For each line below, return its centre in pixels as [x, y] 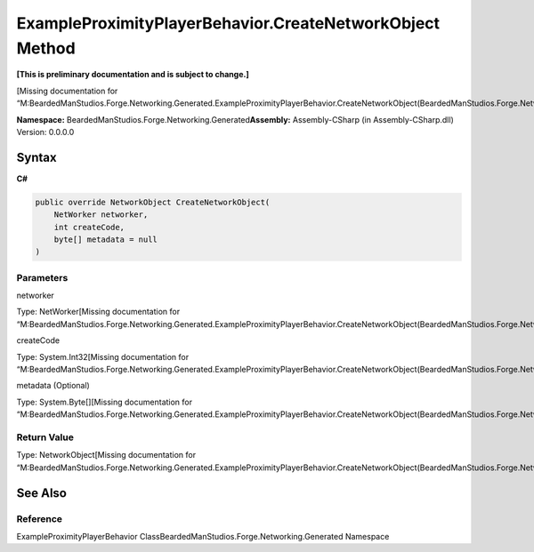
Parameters [42, 277]
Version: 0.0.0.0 [45, 132]
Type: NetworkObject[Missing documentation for [106, 455]
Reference [39, 518]
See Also [41, 493]
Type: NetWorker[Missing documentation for [98, 312]
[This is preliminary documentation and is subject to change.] [133, 75]
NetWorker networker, [101, 215]
